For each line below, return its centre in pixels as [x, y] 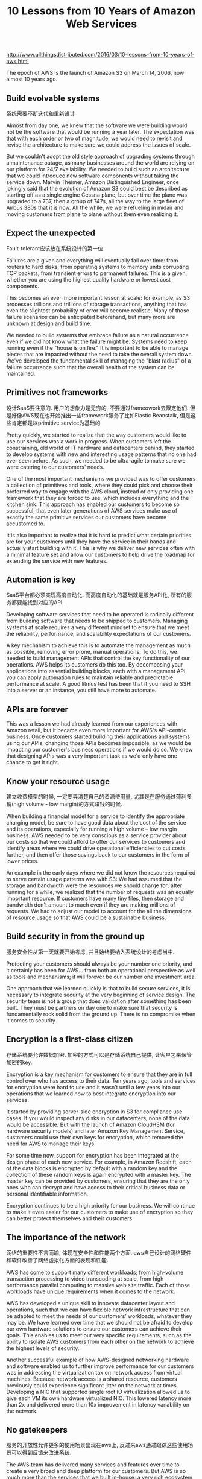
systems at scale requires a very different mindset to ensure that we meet [98, 627]
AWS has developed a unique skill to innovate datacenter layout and [90, 1303]
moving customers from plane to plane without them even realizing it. [92, 214]
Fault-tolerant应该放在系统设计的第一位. [55, 248]
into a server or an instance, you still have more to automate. [81, 690]
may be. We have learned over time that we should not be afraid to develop [99, 1322]
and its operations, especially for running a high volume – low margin [92, 829]
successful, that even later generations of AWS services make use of [92, 510]
